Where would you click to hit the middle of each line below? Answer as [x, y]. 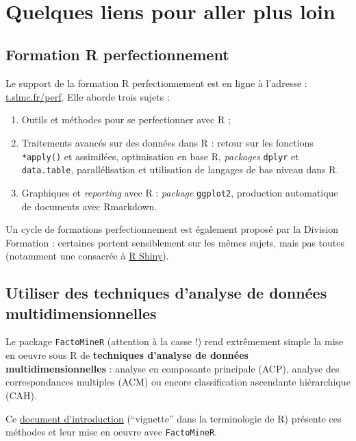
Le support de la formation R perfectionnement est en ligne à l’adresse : [156, 83]
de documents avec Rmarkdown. [89, 206]
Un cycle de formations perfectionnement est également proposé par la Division [172, 229]
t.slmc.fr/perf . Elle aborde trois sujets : [88, 96]
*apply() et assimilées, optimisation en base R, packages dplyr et [160, 156]
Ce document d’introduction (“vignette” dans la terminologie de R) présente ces [174, 418]
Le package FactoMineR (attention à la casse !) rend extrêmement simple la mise [175, 341]
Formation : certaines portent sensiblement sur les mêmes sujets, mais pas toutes [175, 242]
